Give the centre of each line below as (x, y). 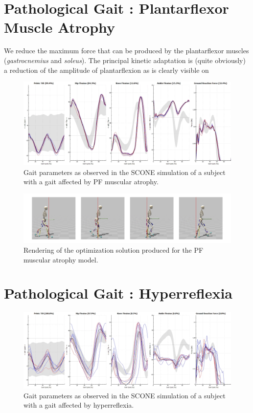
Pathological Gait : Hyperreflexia (118, 293)
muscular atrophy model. (61, 259)
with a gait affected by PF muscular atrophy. (91, 182)
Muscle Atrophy (60, 27)
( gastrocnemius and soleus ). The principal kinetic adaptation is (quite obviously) (125, 60)
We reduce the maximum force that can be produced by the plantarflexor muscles (126, 51)
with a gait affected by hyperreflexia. (79, 405)
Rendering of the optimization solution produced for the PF (114, 250)
